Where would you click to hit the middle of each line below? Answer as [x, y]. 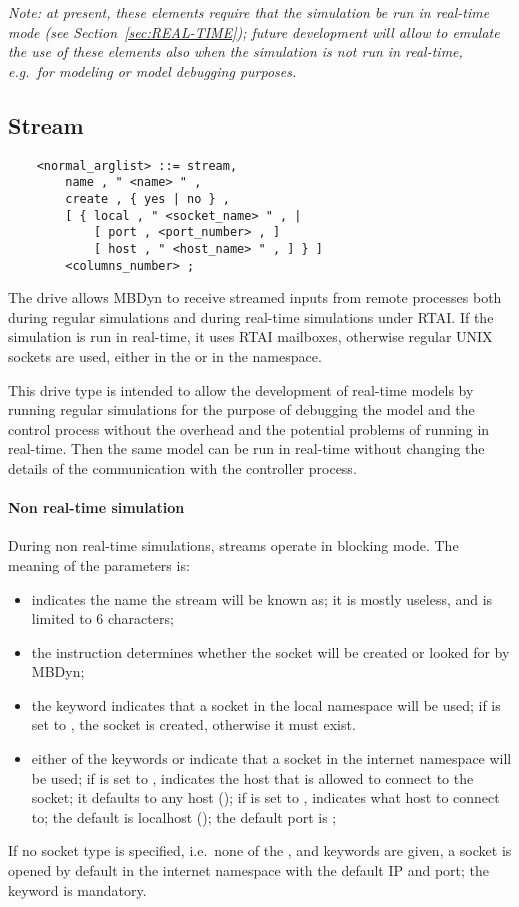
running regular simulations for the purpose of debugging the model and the [241, 409]
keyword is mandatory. [77, 889]
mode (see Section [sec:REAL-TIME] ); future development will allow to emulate [254, 31]
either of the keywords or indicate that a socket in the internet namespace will [271, 758]
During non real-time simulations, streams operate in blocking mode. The [233, 545]
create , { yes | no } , [147, 198]
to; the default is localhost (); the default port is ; [184, 816]
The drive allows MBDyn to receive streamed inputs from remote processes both [255, 297]
